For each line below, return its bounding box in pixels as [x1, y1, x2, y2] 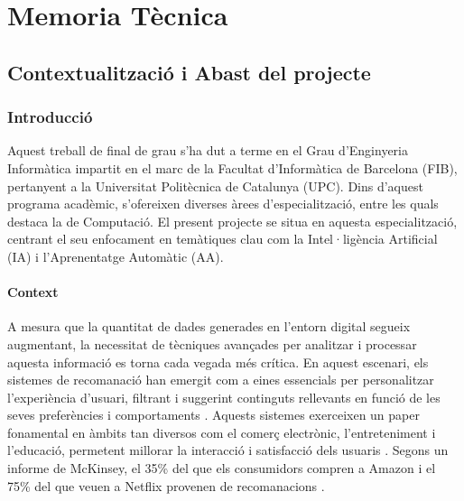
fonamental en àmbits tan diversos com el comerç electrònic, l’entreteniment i [7, 422, 436, 441]
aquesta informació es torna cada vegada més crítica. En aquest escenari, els [7, 352, 429, 371]
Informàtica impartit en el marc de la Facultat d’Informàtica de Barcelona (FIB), [7, 158, 458, 177]
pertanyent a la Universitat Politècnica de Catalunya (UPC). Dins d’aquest [7, 176, 423, 195]
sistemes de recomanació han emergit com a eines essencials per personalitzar [7, 370, 434, 389]
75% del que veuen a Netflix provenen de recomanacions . [7, 476, 325, 495]
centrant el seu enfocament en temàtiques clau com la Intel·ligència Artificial [7, 229, 438, 248]
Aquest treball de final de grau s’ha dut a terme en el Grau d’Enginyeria [7, 141, 408, 160]
